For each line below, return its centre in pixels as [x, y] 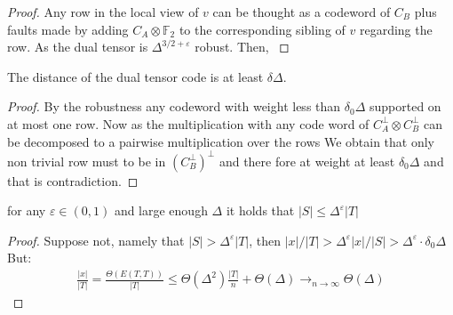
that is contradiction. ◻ [73, 180]
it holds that [260, 210]
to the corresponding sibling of [262, 29]
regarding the [396, 29]
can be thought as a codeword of [302, 12]
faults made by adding [68, 29]
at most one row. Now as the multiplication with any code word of [188, 123]
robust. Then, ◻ [242, 47]
